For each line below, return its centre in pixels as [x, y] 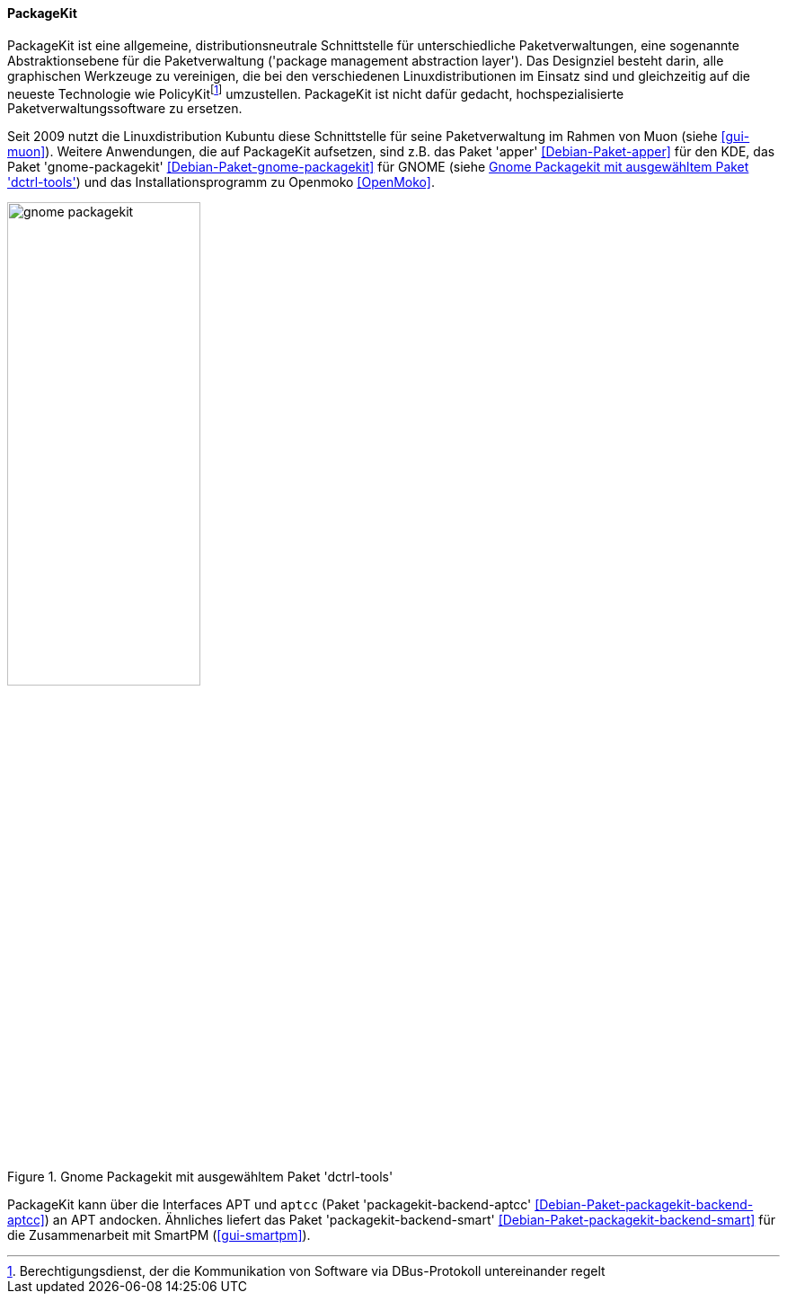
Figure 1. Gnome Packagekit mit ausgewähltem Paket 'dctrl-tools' [200, 1177]
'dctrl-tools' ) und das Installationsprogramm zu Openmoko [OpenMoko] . [221, 182]
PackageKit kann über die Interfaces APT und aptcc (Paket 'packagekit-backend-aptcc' [270, 1205]
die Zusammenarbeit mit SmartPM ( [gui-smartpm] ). [159, 1235]
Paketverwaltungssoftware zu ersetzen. [125, 109]
